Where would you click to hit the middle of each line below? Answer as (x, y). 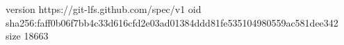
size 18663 (27, 36)
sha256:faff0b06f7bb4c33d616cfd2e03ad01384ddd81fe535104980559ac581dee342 (172, 22)
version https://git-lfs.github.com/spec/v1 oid (104, 9)
